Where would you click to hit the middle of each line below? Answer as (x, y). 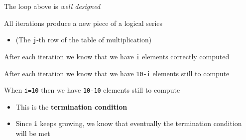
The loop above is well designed (52, 6)
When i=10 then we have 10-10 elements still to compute (92, 90)
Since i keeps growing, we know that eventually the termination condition (129, 123)
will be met (33, 133)
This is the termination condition (71, 106)
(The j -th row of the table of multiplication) (84, 40)
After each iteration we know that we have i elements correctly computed (117, 56)
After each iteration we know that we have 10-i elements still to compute (117, 73)
